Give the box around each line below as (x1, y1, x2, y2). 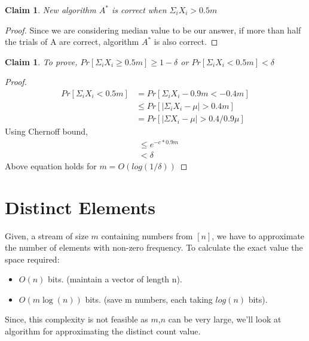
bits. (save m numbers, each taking (85, 293, 213, 305)
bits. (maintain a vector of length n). (48, 273, 182, 285)
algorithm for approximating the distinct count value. (5, 325, 201, 337)
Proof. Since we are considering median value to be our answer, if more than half (5, 23, 301, 36)
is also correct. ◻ (154, 35, 218, 48)
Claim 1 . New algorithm (5, 4, 96, 16)
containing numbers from (101, 229, 193, 242)
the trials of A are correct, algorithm (5, 35, 139, 48)
